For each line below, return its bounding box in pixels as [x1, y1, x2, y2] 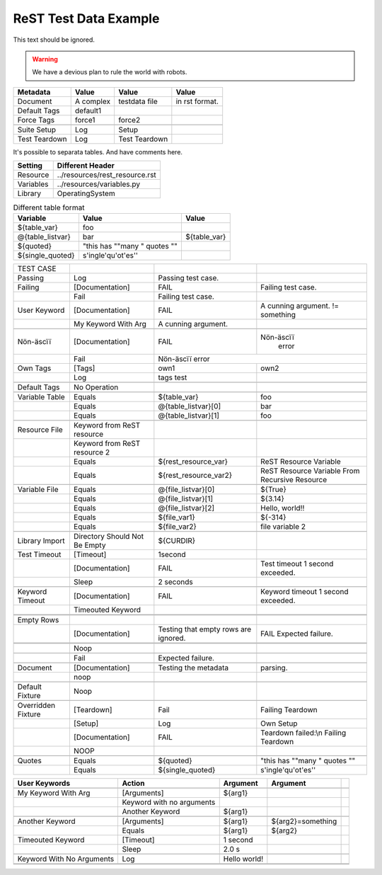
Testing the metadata [158, 663, 229, 673]
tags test [158, 372, 187, 382]
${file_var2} [158, 522, 197, 532]
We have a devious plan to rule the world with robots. [32, 68, 187, 76]
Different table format [13, 202, 85, 212]
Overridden [17, 701, 56, 711]
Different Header [57, 161, 115, 171]
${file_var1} [158, 513, 196, 522]
